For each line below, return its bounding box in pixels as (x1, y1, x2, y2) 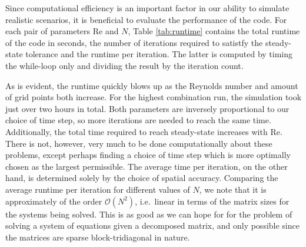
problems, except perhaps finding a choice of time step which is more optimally (5, 149, 291, 161)
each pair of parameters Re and (5, 25, 119, 37)
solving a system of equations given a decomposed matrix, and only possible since (5, 219, 300, 232)
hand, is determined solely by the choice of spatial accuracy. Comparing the (5, 172, 278, 184)
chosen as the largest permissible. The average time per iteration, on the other (5, 160, 288, 172)
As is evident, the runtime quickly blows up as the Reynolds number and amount (5, 79, 298, 91)
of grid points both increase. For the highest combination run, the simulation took (5, 91, 302, 103)
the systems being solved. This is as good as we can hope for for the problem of (5, 208, 292, 220)
